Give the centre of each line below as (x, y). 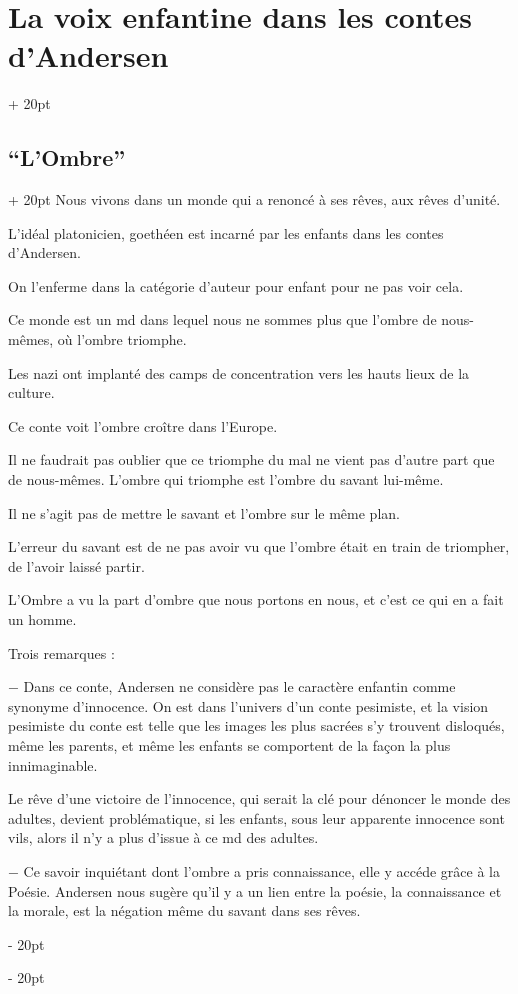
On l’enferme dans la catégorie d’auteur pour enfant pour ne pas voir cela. (236, 285)
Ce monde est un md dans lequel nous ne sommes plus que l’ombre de (222, 319)
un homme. (42, 619)
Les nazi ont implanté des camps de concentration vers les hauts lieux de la (239, 372)
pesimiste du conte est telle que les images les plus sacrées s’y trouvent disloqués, (256, 725)
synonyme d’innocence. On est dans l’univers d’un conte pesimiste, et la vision (248, 705)
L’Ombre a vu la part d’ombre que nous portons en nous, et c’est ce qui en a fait (256, 599)
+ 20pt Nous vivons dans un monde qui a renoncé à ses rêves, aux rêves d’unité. (254, 199)
